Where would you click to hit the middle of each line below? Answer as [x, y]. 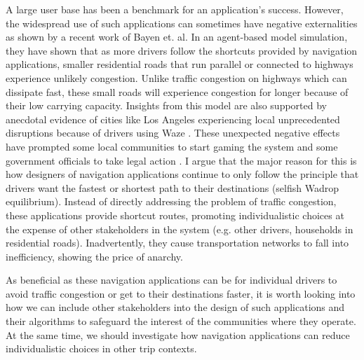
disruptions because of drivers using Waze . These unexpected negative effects [173, 133]
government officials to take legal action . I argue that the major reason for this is [181, 160]
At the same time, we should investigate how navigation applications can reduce [178, 334]
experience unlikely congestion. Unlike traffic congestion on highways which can [176, 77]
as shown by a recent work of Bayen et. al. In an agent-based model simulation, [177, 37]
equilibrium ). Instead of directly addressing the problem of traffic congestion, [171, 201]
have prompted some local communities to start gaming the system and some [172, 146]
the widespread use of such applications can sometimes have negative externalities [182, 23]
